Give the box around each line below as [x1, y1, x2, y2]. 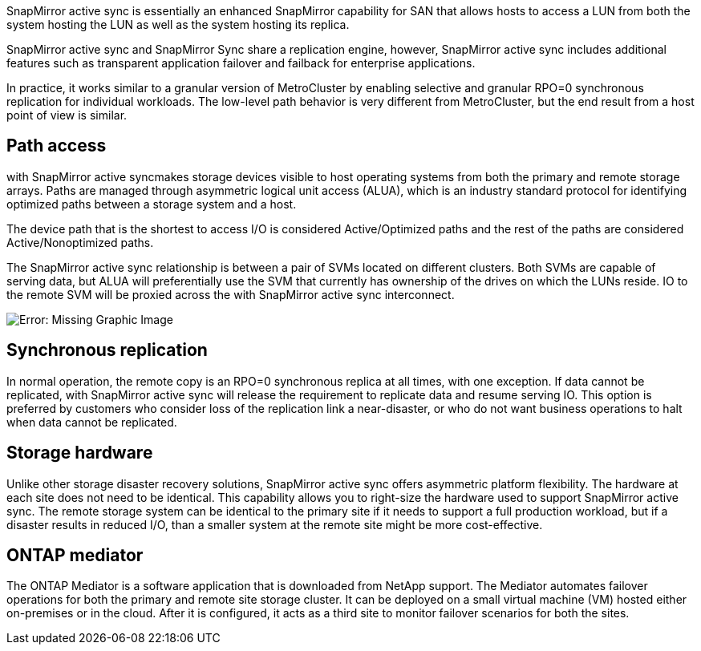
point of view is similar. [6, 108, 128, 122]
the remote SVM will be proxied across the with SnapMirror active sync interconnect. [6, 287, 455, 301]
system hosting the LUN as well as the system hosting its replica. [6, 18, 350, 31]
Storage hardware [6, 443, 153, 463]
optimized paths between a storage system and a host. [6, 196, 297, 211]
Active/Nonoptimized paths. [6, 235, 154, 249]
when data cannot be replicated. [6, 414, 177, 429]
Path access [6, 135, 107, 156]
